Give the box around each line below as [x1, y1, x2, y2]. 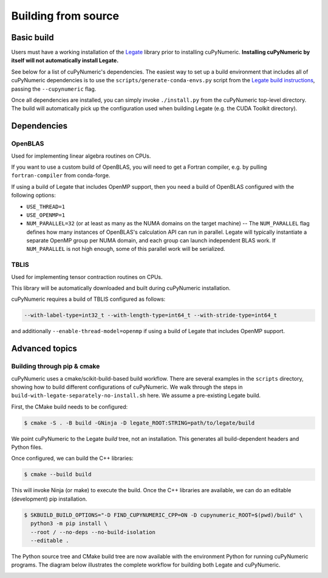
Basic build [11, 32, 54, 43]
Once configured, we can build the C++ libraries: [11, 454, 134, 462]
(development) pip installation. [11, 495, 87, 502]
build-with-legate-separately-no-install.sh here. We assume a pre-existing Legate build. [11, 392, 261, 399]
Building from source [11, 9, 120, 23]
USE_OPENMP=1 [26, 211, 66, 219]
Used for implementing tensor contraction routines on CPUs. [11, 273, 163, 280]
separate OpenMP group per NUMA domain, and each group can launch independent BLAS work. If [26, 237, 276, 244]
